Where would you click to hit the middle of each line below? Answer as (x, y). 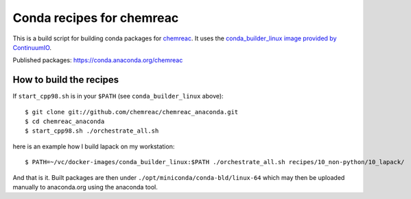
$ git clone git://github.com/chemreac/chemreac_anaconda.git (132, 112)
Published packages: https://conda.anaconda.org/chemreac (98, 60)
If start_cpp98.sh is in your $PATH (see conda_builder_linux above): (118, 96)
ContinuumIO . (32, 47)
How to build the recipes (66, 80)
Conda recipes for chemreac (96, 18)
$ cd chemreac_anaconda (65, 122)
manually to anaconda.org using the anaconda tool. (85, 187)
